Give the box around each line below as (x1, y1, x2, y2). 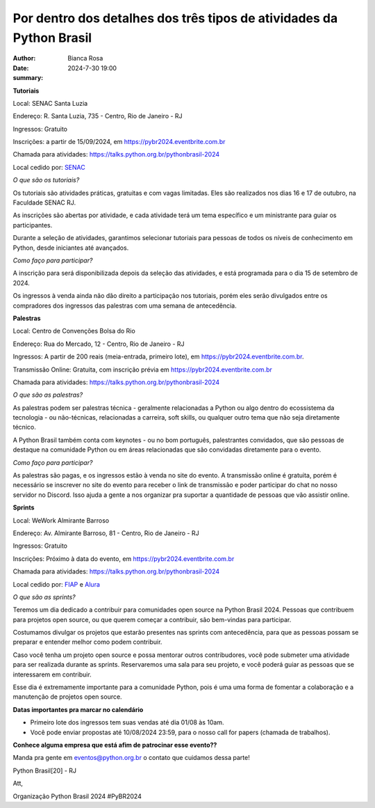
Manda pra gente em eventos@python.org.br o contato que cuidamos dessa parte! (12, 754, 250, 762)
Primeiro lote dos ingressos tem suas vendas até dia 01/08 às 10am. (30, 718, 224, 727)
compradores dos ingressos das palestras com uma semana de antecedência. (12, 301, 237, 310)
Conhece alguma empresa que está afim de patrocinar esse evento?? (12, 741, 217, 749)
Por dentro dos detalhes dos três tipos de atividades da (12, 10, 338, 26)
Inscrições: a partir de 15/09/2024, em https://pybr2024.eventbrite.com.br (12, 138, 226, 146)
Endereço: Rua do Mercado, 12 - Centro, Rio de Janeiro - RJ (12, 340, 185, 348)
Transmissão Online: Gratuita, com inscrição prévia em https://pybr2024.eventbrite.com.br (12, 365, 272, 374)
